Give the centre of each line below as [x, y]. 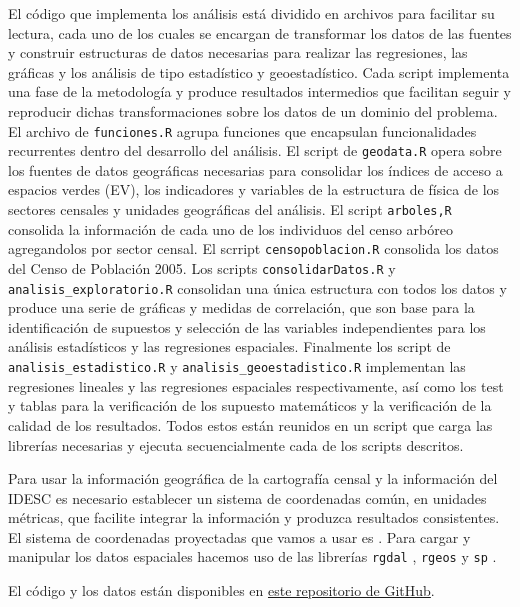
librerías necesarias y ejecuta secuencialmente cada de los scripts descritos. [236, 444]
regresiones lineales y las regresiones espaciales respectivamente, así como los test [256, 385]
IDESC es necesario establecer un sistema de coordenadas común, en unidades [247, 497]
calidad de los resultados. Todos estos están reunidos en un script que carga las [250, 424]
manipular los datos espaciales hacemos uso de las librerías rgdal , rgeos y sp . [252, 556]
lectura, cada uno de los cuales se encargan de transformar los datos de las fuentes [260, 32]
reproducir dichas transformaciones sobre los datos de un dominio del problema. [253, 110]
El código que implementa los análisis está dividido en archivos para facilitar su [251, 13]
